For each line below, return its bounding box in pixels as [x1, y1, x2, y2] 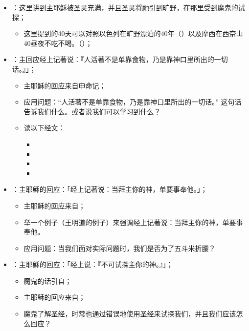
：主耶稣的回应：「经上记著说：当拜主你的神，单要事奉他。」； [12, 184, 207, 194]
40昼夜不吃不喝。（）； [23, 38, 92, 48]
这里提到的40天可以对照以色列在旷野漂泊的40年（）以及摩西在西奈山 [23, 28, 243, 39]
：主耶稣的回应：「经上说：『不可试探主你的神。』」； [12, 259, 173, 269]
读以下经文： [23, 123, 65, 133]
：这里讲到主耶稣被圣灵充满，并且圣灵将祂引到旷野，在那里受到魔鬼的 [12, 2, 238, 12]
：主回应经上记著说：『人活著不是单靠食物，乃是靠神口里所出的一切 [12, 54, 228, 64]
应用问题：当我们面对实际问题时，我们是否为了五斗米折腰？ [23, 243, 216, 253]
